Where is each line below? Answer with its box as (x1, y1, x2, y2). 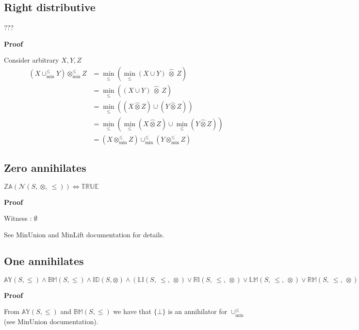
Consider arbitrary (4, 55, 59, 65)
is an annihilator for (168, 306, 228, 316)
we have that (113, 306, 151, 316)
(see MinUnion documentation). (4, 316, 98, 326)
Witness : (4, 213, 32, 223)
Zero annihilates (4, 160, 86, 175)
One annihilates (4, 253, 84, 268)
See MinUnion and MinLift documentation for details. (4, 229, 164, 239)
